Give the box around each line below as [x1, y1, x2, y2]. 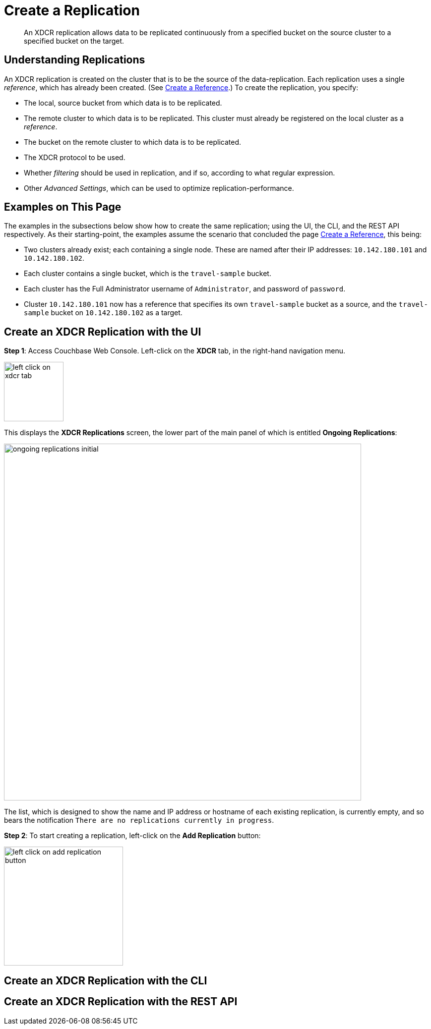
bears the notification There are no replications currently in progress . [4, 816, 274, 825]
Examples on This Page [4, 201, 122, 214]
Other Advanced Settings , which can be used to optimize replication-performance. [24, 183, 294, 192]
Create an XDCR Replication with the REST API [4, 995, 238, 1008]
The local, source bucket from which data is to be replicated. [24, 98, 222, 107]
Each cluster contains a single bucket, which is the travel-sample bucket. [24, 269, 271, 278]
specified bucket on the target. [24, 36, 124, 45]
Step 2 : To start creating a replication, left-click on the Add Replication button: [4, 831, 261, 840]
